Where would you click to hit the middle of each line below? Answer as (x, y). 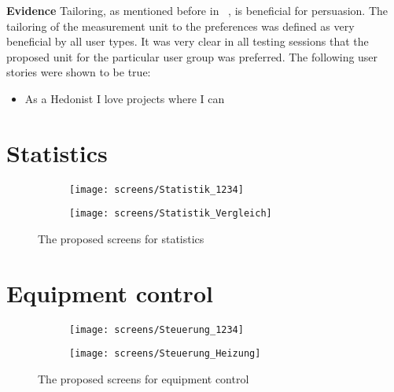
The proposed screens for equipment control (144, 379)
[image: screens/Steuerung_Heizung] (165, 354)
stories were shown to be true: (79, 72)
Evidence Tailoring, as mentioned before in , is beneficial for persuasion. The (197, 10)
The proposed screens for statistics (121, 239)
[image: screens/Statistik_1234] (156, 189)
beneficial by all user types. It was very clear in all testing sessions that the (188, 41)
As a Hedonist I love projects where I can (125, 98)
